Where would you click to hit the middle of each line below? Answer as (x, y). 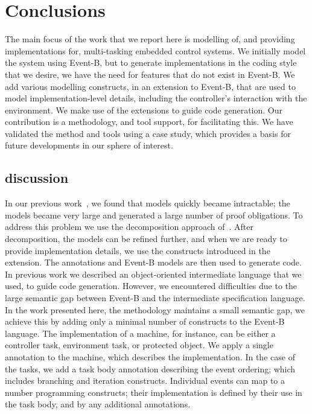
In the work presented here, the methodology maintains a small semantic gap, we (155, 309)
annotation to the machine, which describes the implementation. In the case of (150, 356)
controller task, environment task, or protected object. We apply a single (139, 345)
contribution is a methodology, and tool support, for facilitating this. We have (149, 122)
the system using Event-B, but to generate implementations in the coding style (151, 62)
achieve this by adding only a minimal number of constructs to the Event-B (145, 321)
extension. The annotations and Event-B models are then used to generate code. (153, 262)
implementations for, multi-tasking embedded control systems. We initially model (155, 50)
